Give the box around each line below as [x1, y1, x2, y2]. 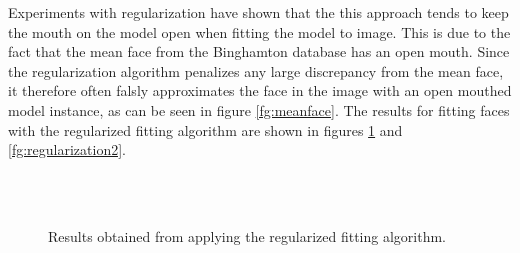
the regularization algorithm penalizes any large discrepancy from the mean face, [8, 60, 504, 81]
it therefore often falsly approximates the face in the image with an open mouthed [8, 80, 512, 101]
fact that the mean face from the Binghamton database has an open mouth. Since [8, 41, 510, 62]
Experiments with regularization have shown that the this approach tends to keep [8, 2, 509, 22]
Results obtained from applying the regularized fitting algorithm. [48, 225, 447, 246]
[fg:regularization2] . [8, 139, 126, 160]
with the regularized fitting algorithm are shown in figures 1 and [8, 119, 403, 140]
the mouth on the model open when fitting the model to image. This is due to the [8, 21, 511, 42]
